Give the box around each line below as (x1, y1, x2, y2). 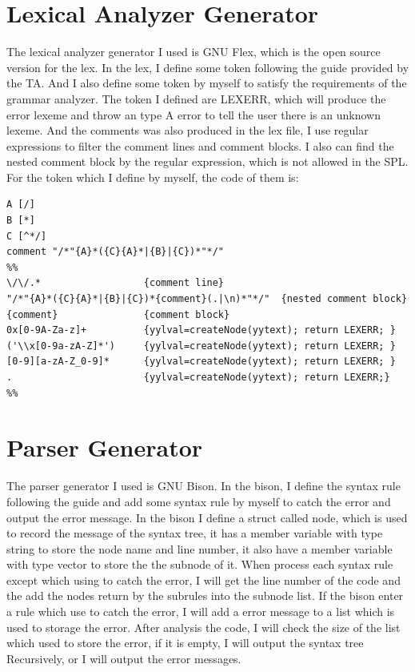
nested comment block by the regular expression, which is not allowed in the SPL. (6, 153, 409, 170)
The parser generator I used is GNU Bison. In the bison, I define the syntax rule (6, 477, 401, 494)
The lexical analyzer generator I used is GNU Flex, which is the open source (6, 43, 381, 60)
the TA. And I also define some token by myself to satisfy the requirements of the (6, 74, 407, 91)
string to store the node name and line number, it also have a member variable (6, 540, 393, 557)
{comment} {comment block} (6, 308, 230, 320)
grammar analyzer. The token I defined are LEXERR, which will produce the (6, 90, 386, 107)
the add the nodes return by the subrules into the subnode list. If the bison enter (6, 587, 404, 604)
